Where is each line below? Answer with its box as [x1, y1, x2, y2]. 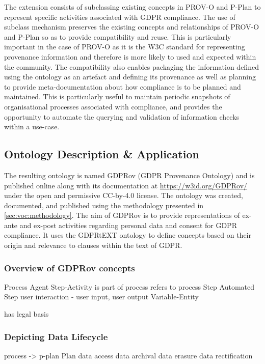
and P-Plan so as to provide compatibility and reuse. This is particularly [4, 31, 231, 42]
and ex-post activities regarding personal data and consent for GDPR [19, 219, 237, 230]
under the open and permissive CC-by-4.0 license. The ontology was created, [4, 190, 243, 201]
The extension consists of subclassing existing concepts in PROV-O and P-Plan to [4, 2, 261, 12]
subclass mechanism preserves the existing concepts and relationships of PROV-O [4, 21, 259, 32]
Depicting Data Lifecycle [4, 330, 108, 343]
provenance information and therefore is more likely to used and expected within [4, 51, 256, 62]
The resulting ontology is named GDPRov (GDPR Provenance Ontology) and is [4, 170, 255, 180]
